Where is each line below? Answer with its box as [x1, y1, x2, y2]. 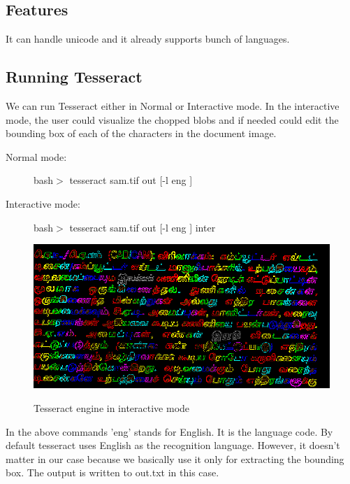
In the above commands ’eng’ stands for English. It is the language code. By [6, 424, 333, 439]
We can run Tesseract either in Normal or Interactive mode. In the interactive [6, 99, 340, 113]
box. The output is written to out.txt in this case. [6, 465, 219, 480]
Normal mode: [6, 149, 67, 164]
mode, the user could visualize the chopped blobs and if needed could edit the [6, 112, 339, 127]
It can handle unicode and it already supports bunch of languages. [6, 31, 290, 46]
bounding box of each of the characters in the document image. [6, 126, 277, 141]
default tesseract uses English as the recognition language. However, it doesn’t [6, 438, 340, 453]
